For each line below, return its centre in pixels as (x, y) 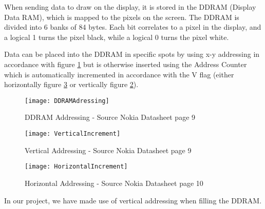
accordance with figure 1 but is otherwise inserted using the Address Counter (126, 64)
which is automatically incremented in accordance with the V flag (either (119, 74)
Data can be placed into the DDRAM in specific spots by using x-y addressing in (132, 54)
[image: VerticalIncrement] (73, 134)
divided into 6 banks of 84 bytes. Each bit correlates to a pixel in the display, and (133, 27)
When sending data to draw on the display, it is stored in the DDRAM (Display (130, 7)
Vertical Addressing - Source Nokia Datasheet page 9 (108, 150)
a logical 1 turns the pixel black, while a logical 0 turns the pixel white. (117, 37)
